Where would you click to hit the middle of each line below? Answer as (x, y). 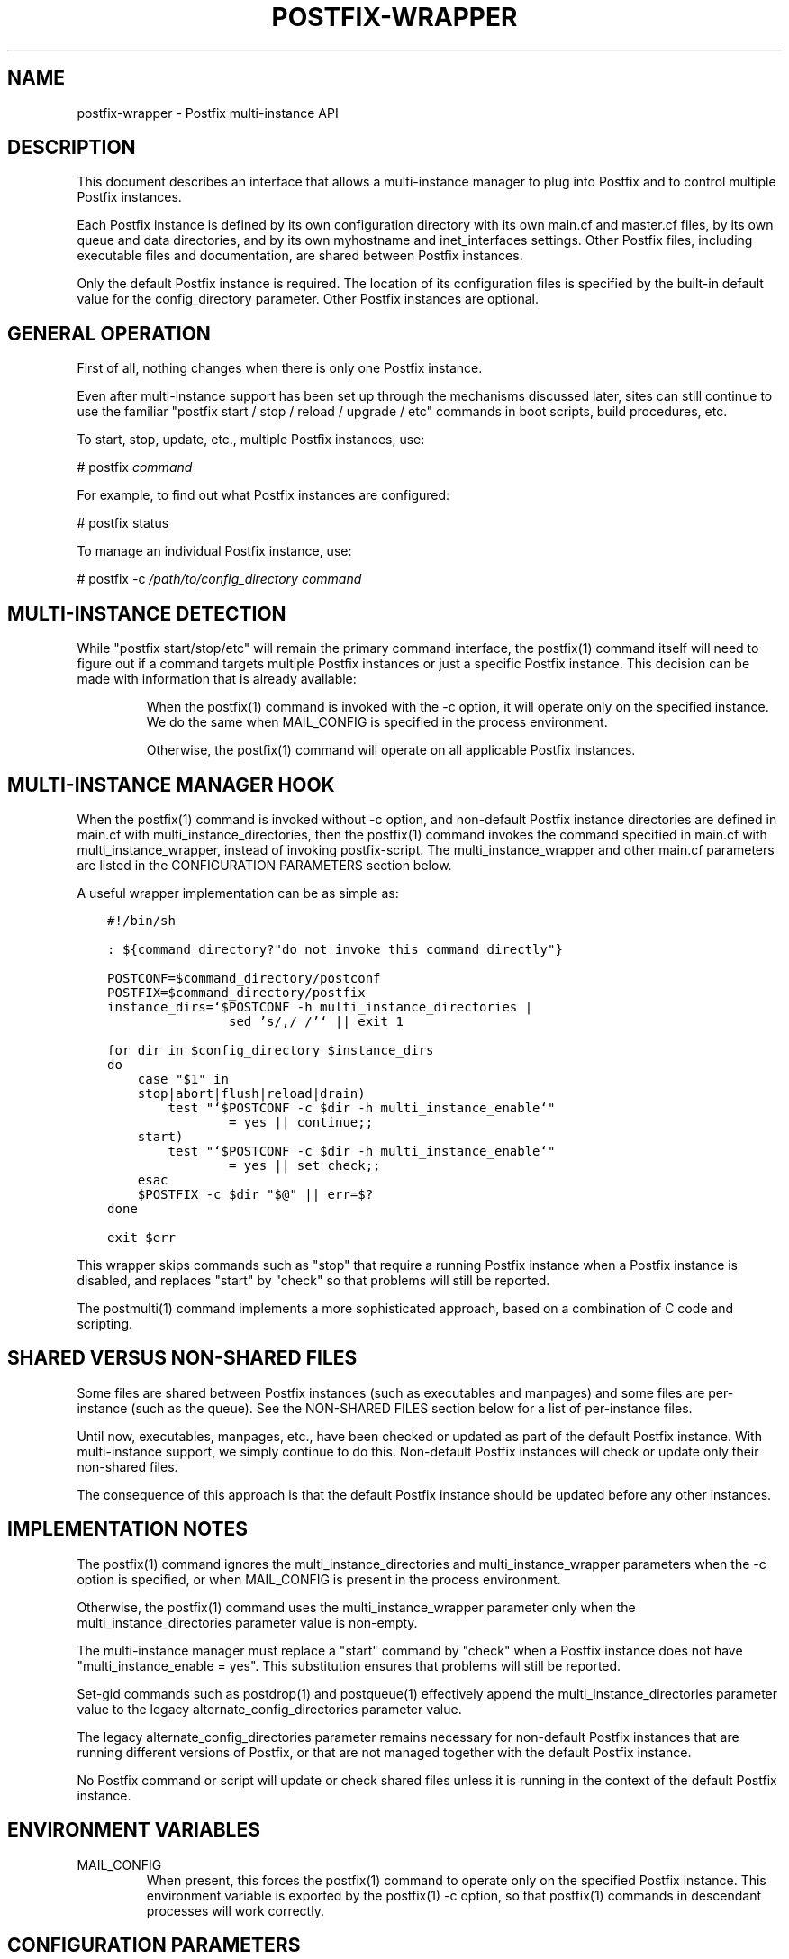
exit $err (141, 1237)
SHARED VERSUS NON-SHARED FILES (182, 1358)
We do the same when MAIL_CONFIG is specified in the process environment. (377, 722)
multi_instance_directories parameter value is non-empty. (247, 1622)
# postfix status (123, 523)
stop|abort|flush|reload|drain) (251, 1093)
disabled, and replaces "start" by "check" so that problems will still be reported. (313, 1280)
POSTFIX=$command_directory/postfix (236, 992)
